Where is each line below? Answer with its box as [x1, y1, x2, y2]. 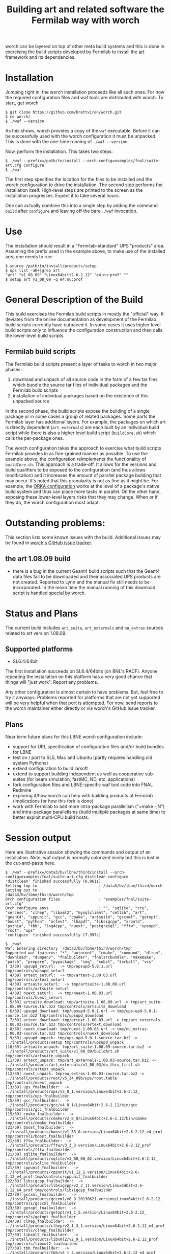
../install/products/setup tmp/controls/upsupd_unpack [5, 1040, 124, 1045]
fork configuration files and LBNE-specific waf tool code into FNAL [12, 781, 153, 788]
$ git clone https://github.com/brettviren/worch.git [5, 110, 122, 115]
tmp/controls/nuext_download [58, 1031, 120, 1036]
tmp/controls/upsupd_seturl [5, 968, 65, 974]
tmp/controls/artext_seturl [5, 977, 65, 982]
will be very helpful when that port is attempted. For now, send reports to [5, 700, 158, 706]
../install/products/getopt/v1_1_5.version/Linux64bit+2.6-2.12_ [5, 1210, 147, 1215]
